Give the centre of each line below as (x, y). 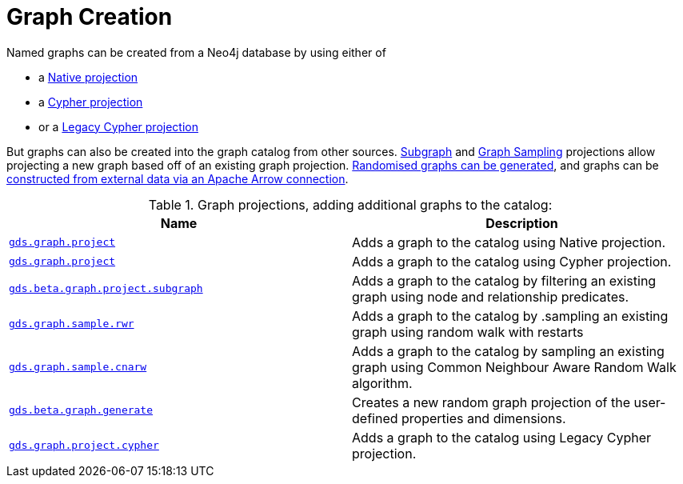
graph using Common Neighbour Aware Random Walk (514, 367)
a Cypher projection (91, 102)
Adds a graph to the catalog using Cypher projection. (512, 261)
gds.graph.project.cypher (84, 446)
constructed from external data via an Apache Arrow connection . (178, 178)
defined (375, 418)
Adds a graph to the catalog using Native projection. (509, 242)
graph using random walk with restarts (468, 332)
